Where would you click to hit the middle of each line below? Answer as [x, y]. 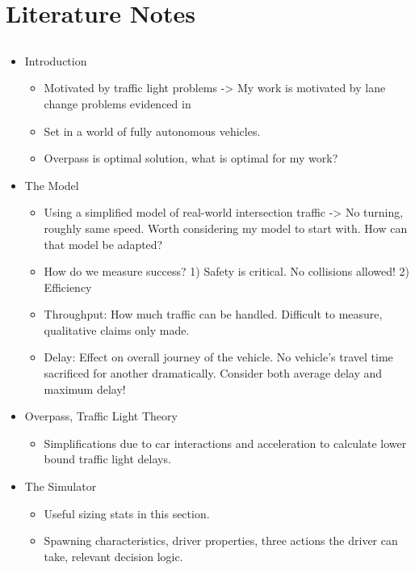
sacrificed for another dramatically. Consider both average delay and [213, 373]
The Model [52, 185]
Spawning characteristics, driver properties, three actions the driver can [221, 540]
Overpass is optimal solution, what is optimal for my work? [191, 158]
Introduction [56, 60]
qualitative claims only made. [117, 329]
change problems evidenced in [117, 103]
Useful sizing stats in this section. [127, 513]
